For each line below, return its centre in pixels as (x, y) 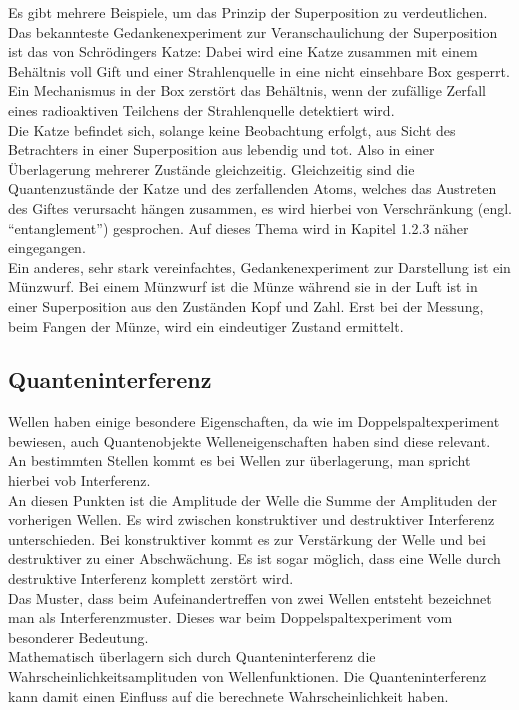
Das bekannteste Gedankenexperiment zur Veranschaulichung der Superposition (253, 31)
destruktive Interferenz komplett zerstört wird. (151, 578)
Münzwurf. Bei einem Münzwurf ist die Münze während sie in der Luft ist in (243, 286)
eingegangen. (47, 247)
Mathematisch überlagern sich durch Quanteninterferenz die (192, 656)
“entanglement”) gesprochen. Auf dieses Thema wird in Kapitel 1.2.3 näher (238, 227)
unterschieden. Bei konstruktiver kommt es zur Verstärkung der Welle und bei (247, 538)
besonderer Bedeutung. (78, 636)
